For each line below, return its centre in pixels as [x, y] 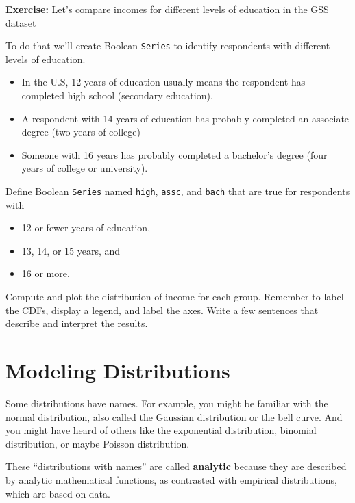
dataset [21, 22]
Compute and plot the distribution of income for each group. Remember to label [175, 297]
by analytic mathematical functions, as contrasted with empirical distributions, [171, 479]
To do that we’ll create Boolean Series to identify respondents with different [168, 46]
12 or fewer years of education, [86, 228]
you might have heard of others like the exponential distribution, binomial [161, 430]
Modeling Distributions [118, 370]
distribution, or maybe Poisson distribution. [98, 443]
